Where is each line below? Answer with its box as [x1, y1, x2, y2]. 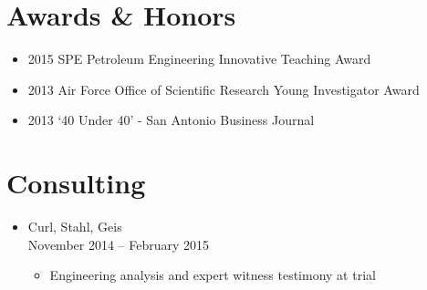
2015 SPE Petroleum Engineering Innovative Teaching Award [27, 49, 371, 68]
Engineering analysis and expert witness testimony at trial [49, 265, 376, 285]
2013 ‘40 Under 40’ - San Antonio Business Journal [27, 110, 315, 129]
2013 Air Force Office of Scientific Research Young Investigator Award [27, 79, 420, 98]
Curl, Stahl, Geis [27, 217, 122, 236]
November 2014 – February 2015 [27, 234, 210, 254]
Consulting [6, 164, 146, 202]
